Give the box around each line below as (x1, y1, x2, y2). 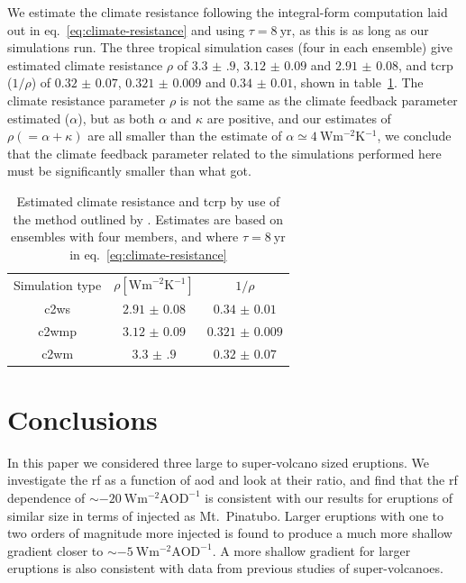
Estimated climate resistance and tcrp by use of (16, 191, 280, 210)
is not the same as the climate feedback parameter (179, 90, 458, 109)
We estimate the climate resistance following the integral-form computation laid (7, 3, 448, 21)
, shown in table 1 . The (293, 73, 424, 92)
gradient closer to (7, 541, 104, 560)
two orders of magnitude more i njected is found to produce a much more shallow (7, 524, 452, 542)
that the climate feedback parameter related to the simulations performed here (7, 143, 442, 162)
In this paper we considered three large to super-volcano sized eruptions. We (7, 452, 430, 471)
